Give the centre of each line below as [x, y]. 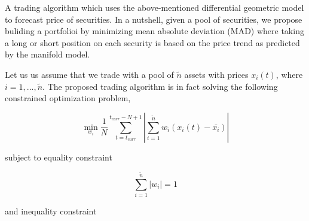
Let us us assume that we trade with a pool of [89, 74]
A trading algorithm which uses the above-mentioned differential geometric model [154, 7]
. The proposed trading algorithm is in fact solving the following [160, 86]
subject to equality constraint [59, 157]
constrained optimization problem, [68, 98]
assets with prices [216, 74]
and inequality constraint [51, 211]
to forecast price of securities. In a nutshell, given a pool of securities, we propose [154, 19]
